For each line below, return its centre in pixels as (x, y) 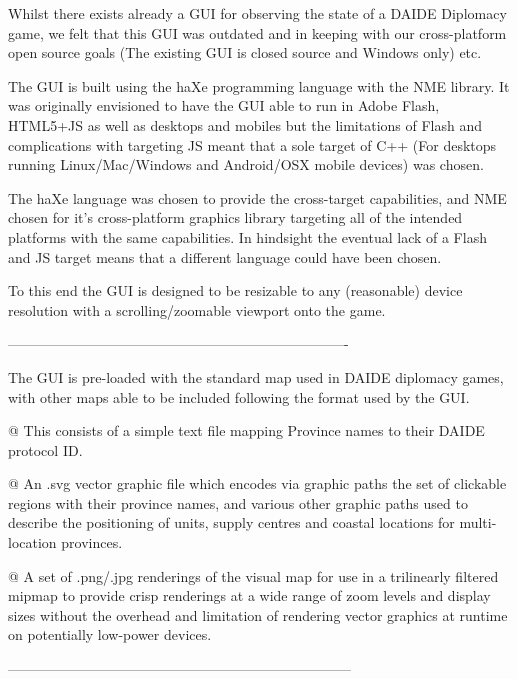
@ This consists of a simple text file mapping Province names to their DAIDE (246, 430)
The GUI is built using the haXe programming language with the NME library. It (259, 85)
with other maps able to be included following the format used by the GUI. (239, 396)
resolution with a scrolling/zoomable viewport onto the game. (197, 309)
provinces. (92, 542)
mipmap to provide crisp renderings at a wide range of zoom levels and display (249, 595)
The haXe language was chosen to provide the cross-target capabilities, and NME (257, 197)
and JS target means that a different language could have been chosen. (225, 256)
